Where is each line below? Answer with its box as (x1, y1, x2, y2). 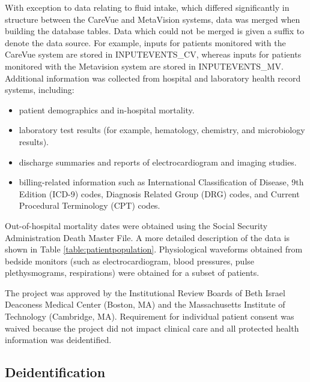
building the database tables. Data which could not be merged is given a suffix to (5, 25, 305, 37)
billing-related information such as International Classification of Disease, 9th (19, 176, 304, 188)
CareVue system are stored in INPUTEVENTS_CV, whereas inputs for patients (5, 48, 302, 61)
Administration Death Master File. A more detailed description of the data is (5, 231, 290, 243)
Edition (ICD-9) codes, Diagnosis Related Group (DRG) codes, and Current (19, 187, 300, 200)
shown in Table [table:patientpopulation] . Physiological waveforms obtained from (5, 243, 303, 255)
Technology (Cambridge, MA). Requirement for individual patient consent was (5, 310, 294, 323)
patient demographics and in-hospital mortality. (19, 103, 195, 116)
